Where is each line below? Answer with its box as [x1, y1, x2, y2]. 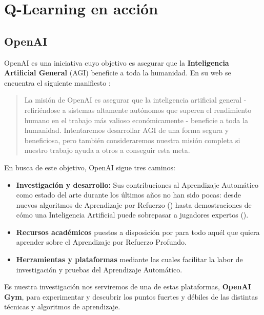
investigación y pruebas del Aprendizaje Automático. [16, 264, 182, 274]
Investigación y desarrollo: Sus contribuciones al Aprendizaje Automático [16, 179, 258, 190]
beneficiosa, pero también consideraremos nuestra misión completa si [24, 134, 240, 145]
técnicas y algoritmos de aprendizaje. [4, 301, 120, 312]
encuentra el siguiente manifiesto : [4, 77, 111, 88]
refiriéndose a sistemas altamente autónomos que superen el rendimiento [24, 104, 252, 115]
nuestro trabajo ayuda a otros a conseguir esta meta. [24, 145, 190, 155]
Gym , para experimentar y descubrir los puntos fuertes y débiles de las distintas [4, 291, 258, 302]
